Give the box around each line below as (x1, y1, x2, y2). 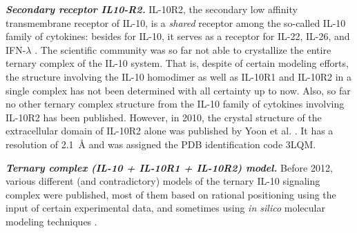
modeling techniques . (6, 214, 97, 228)
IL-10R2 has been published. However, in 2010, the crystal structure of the (6, 110, 322, 124)
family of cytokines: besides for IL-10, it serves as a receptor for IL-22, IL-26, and (6, 29, 350, 43)
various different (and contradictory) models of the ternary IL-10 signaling (6, 174, 320, 188)
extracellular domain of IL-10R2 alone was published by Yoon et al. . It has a (6, 123, 334, 138)
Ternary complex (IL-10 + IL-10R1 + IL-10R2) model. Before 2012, (6, 160, 333, 174)
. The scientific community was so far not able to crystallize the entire (35, 42, 331, 57)
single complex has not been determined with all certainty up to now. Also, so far (6, 83, 351, 97)
